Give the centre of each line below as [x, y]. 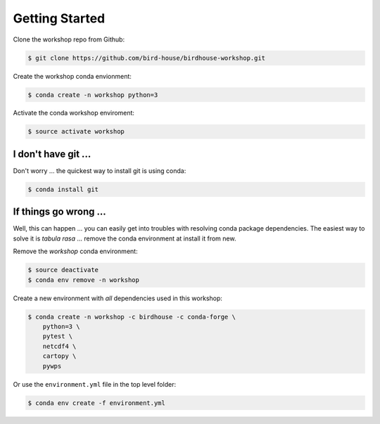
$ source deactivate [63, 270]
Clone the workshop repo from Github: [69, 39]
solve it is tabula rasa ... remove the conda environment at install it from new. [125, 238]
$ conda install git [63, 189]
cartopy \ [59, 356]
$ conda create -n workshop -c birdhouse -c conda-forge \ [132, 317]
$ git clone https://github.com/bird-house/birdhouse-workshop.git [147, 58]
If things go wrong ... [60, 212]
